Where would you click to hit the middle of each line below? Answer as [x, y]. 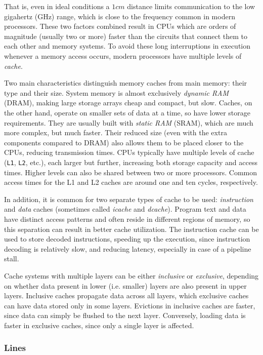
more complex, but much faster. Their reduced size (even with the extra [116, 132]
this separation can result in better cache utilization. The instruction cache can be [131, 229]
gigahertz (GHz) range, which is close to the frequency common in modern [120, 16]
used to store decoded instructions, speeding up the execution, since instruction [127, 239]
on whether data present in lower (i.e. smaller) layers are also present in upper [125, 285]
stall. [12, 259]
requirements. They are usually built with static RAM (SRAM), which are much [129, 122]
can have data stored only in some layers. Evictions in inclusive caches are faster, [130, 305]
